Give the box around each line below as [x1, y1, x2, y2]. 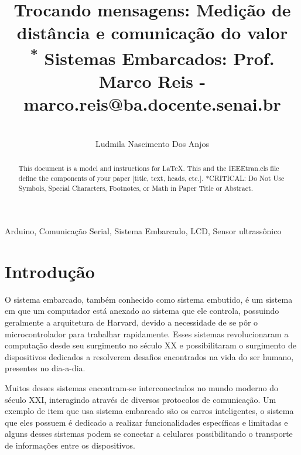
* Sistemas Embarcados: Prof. [30, 43, 275, 70]
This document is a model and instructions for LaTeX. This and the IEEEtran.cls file [18, 163, 279, 173]
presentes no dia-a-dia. [5, 362, 85, 374]
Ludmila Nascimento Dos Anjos [95, 137, 209, 149]
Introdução [5, 259, 95, 283]
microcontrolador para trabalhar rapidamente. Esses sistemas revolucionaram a [5, 327, 289, 340]
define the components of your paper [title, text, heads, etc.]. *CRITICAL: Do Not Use [18, 173, 285, 183]
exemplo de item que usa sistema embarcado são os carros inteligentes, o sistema [5, 405, 294, 417]
